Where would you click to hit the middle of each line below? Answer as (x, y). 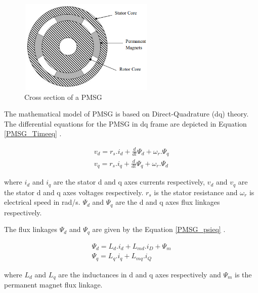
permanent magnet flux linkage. (53, 285)
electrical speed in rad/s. (42, 202)
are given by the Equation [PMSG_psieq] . (159, 229)
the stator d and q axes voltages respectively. (74, 192)
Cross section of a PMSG (63, 97)
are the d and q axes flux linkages (168, 202)
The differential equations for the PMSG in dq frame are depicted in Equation (125, 123)
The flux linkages (31, 229)
